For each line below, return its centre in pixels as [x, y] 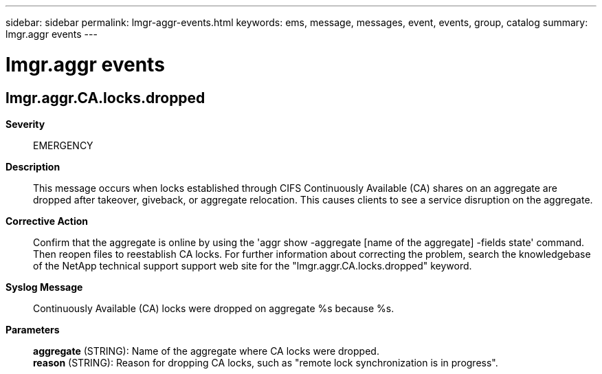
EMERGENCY [63, 145]
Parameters [33, 329]
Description [33, 166]
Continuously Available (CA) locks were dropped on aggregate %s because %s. [214, 308]
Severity [25, 124]
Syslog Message [44, 287]
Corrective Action [47, 221]
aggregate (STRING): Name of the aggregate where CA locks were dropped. [206, 351]
